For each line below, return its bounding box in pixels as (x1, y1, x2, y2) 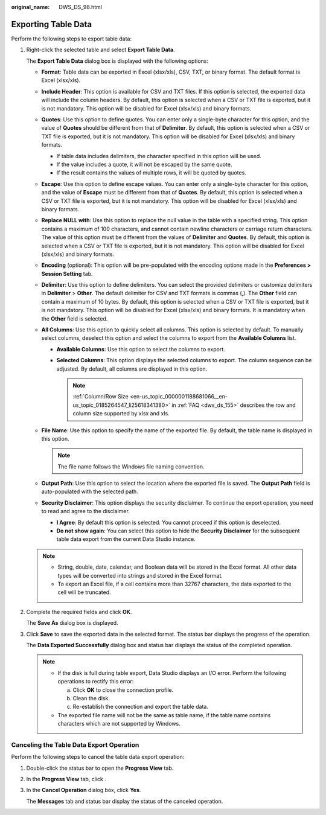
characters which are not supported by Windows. (57, 720, 181, 727)
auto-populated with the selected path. (41, 488, 138, 495)
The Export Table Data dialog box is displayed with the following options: (26, 57, 208, 65)
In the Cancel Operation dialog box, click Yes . (26, 787, 141, 794)
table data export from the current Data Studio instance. (56, 535, 196, 543)
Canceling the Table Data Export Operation (11, 740, 139, 749)
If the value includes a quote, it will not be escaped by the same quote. (56, 161, 232, 168)
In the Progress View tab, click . (26, 776, 107, 782)
